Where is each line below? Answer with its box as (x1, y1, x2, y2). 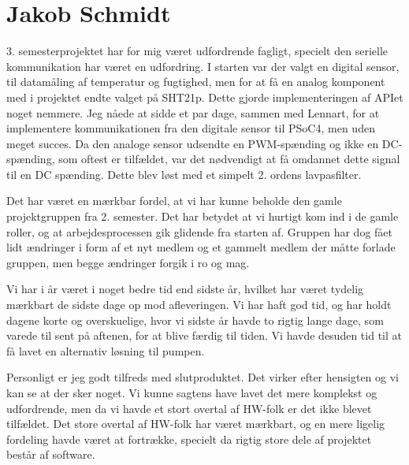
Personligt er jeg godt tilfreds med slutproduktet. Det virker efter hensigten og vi (6, 369, 399, 385)
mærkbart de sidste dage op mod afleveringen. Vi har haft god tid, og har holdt (6, 296, 392, 313)
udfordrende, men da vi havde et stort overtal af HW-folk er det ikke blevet (6, 400, 372, 416)
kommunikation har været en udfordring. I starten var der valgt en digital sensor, (6, 58, 400, 74)
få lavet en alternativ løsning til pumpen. (6, 342, 205, 359)
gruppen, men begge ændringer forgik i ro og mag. (6, 254, 250, 270)
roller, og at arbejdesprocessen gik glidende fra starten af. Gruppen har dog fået (6, 223, 392, 240)
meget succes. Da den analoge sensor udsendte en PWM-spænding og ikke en (6, 135, 379, 151)
